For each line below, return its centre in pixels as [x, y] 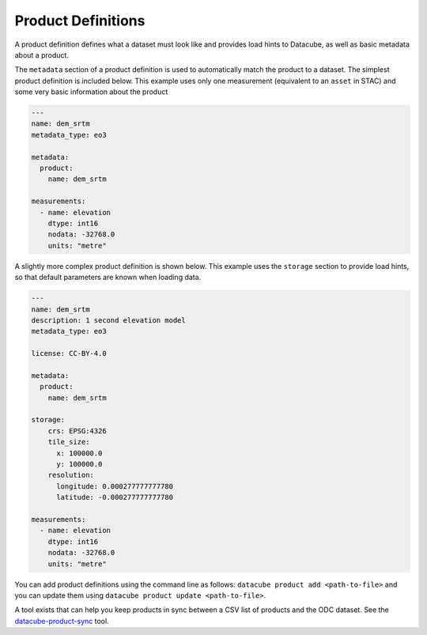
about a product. [42, 55]
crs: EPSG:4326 [77, 431]
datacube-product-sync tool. [62, 621]
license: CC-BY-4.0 [69, 353]
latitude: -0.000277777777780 [115, 497]
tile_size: [69, 442]
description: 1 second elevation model [108, 320]
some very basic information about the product [91, 92]
